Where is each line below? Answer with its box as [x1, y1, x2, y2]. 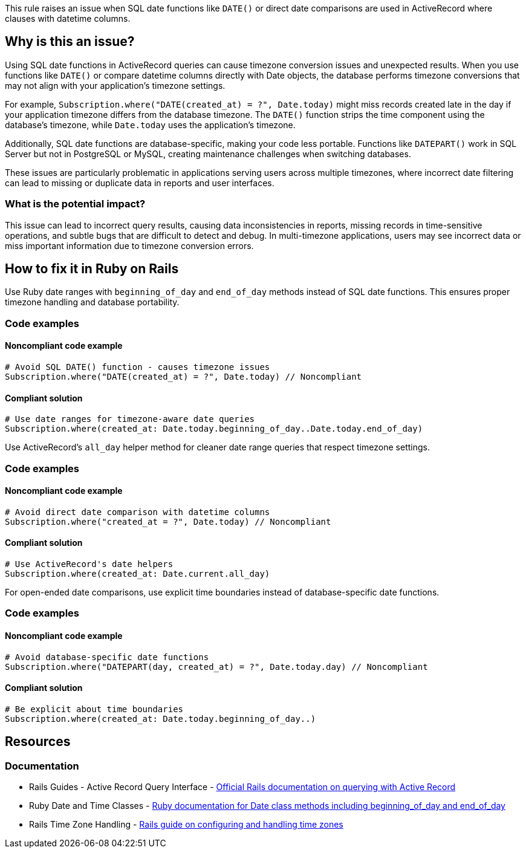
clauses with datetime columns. [5, 13, 131, 24]
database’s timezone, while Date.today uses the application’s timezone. [5, 119, 296, 130]
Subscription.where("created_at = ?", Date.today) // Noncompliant [5, 516, 331, 527]
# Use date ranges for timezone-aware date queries [5, 414, 255, 424]
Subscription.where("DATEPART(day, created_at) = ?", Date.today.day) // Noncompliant [5, 661, 428, 672]
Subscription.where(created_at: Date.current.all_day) [5, 569, 270, 579]
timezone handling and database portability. [5, 297, 180, 308]
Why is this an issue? [5, 34, 135, 50]
